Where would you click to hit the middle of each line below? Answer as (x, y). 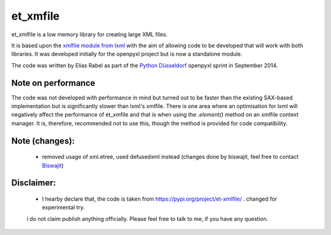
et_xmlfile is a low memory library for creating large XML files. (89, 34)
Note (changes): (43, 141)
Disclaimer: (34, 183)
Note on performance (53, 83)
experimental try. (63, 207)
